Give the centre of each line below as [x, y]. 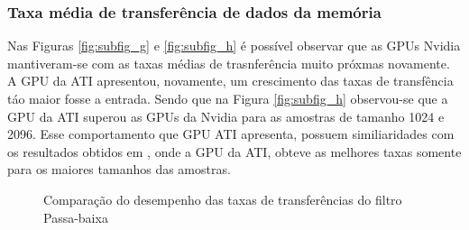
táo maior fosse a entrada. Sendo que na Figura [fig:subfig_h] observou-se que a [228, 98]
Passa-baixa [76, 217]
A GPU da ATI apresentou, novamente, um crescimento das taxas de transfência [230, 81]
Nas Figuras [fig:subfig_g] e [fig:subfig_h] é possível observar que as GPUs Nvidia [234, 46]
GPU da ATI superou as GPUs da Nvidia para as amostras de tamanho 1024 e [226, 116]
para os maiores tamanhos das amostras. [119, 169]
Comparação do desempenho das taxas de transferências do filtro [223, 199]
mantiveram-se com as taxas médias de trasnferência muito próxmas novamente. [229, 63]
